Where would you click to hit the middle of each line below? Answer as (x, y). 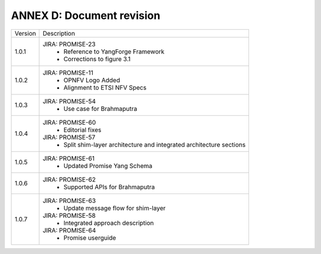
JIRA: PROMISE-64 (69, 230)
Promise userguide (90, 237)
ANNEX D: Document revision (86, 15)
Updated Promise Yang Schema (108, 166)
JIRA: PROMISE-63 (69, 201)
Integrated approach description (108, 223)
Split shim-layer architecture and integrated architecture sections (155, 144)
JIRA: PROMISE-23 (69, 44)
